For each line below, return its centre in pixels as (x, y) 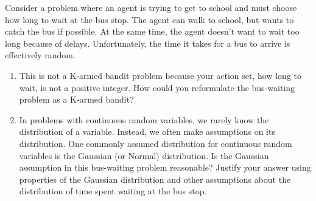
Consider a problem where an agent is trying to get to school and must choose (151, 7)
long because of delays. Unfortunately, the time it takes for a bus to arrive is (148, 43)
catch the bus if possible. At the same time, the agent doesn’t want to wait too (152, 31)
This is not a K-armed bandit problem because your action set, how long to (160, 75)
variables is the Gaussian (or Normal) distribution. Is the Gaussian (144, 155)
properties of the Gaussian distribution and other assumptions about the (155, 179)
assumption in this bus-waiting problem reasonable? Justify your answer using (165, 167)
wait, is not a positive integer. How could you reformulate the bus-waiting (157, 87)
